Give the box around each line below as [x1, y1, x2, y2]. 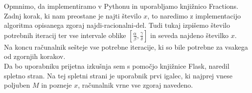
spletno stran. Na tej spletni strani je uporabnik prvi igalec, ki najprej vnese [4, 70, 232, 80]
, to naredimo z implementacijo [147, 10, 241, 20]
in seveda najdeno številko [150, 30, 229, 40]
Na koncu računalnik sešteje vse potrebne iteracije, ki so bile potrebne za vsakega [4, 41, 248, 52]
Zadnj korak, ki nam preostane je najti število [4, 10, 141, 20]
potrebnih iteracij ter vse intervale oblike [4, 30, 126, 40]
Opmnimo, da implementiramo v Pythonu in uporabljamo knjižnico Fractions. [4, 1, 238, 11]
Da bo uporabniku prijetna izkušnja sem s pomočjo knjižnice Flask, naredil [4, 60, 229, 71]
